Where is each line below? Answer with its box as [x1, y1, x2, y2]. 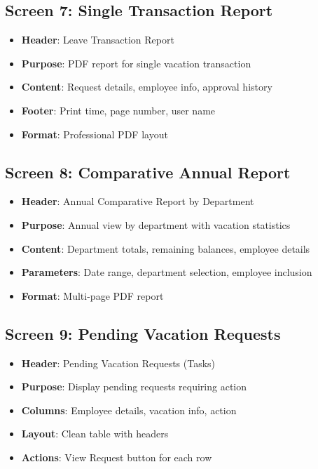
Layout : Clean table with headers [21, 426, 169, 441]
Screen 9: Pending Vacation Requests [5, 322, 281, 344]
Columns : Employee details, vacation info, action [21, 402, 237, 417]
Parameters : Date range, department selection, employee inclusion [21, 265, 312, 279]
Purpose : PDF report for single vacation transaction [21, 55, 251, 70]
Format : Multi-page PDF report [21, 288, 164, 303]
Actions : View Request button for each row [21, 449, 212, 464]
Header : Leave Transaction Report [21, 32, 174, 47]
